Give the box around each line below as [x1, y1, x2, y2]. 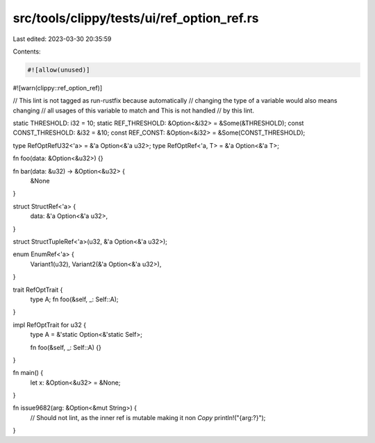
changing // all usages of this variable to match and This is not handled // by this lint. [12, 106, 255, 115]
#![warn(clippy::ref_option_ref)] [12, 83, 103, 92]
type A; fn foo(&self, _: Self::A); [30, 295, 119, 303]
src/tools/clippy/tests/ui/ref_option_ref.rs [12, 10, 260, 26]
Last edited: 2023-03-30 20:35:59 [12, 35, 112, 43]
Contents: [12, 47, 41, 56]
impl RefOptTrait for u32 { [12, 320, 87, 329]
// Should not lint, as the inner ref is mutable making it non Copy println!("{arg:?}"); [30, 413, 266, 421]
